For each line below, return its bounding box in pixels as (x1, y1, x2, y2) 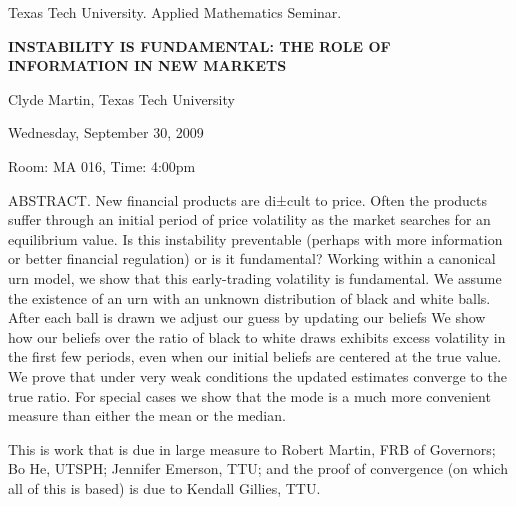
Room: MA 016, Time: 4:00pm (8, 155, 196, 176)
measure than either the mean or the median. (8, 405, 286, 426)
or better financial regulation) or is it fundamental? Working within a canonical (8, 248, 496, 269)
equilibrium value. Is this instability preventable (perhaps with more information (8, 228, 503, 249)
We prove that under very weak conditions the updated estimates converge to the (8, 365, 507, 386)
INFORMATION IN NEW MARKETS (8, 55, 287, 76)
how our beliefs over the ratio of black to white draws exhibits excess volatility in (8, 326, 506, 347)
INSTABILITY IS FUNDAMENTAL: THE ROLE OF (8, 35, 391, 56)
